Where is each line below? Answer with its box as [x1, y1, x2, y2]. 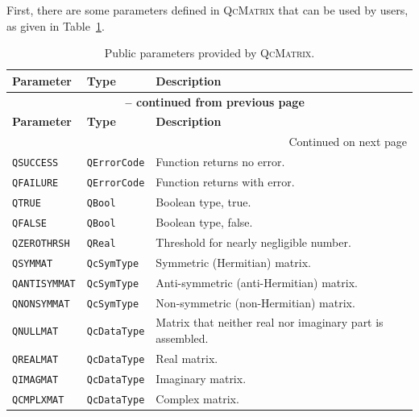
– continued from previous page [125, 93, 305, 110]
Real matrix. [156, 349, 218, 366]
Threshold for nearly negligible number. [156, 233, 351, 250]
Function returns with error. [156, 173, 295, 190]
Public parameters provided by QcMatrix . [104, 44, 315, 61]
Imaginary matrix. [156, 369, 247, 386]
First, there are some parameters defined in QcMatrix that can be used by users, [6, 2, 409, 18]
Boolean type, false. [156, 213, 253, 230]
